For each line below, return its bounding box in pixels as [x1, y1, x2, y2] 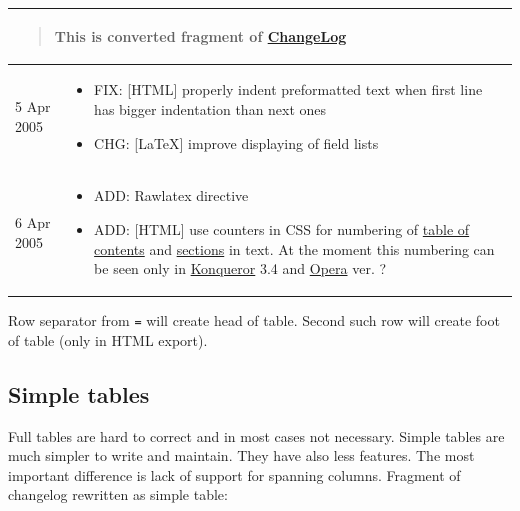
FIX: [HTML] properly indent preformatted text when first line [94, 79, 483, 100]
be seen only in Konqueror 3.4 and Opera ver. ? [94, 258, 387, 279]
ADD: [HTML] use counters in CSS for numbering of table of [94, 218, 470, 239]
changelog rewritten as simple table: [8, 484, 228, 505]
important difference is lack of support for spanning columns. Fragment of [8, 464, 461, 485]
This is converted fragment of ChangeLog [54, 25, 347, 46]
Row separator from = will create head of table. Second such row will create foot [8, 310, 500, 331]
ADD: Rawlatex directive [94, 185, 249, 206]
